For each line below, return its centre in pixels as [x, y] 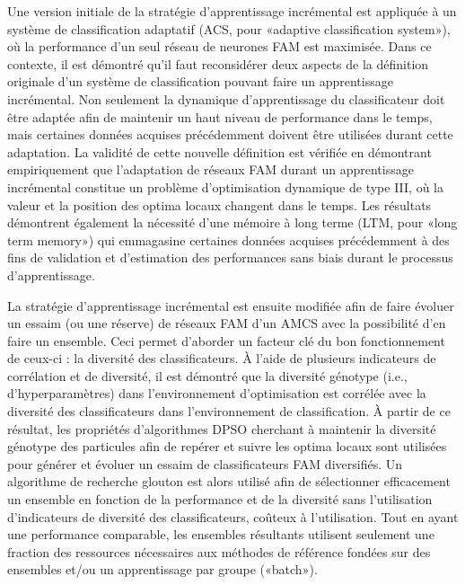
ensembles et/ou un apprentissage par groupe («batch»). [162, 569]
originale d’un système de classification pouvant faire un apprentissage [200, 81]
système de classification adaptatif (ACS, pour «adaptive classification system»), [229, 28]
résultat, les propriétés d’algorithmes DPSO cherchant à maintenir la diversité [222, 428]
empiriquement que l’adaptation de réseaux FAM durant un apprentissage [211, 169]
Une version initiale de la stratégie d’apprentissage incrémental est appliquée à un [232, 11]
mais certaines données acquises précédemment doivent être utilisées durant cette [230, 134]
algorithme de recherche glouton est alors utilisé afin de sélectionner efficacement [229, 481]
